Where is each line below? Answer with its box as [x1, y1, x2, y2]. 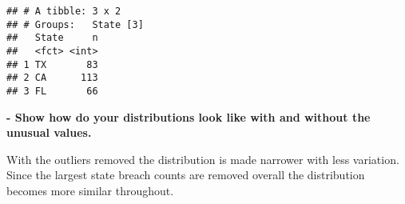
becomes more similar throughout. [6, 182, 174, 198]
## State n [6, 32, 98, 44]
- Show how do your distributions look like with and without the [6, 108, 371, 125]
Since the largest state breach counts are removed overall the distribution [6, 166, 365, 183]
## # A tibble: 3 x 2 [6, 6, 121, 17]
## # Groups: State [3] [6, 18, 144, 30]
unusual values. [6, 124, 92, 141]
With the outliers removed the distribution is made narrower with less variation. [6, 150, 399, 167]
